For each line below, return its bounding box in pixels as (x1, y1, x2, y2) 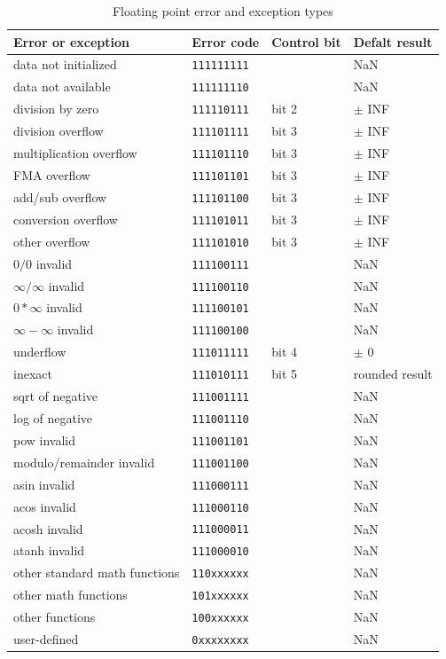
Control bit (271, 32, 341, 51)
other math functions (13, 585, 128, 604)
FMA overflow (13, 166, 90, 184)
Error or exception (13, 32, 130, 51)
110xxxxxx (192, 568, 249, 581)
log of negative (13, 408, 93, 427)
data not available (13, 77, 111, 96)
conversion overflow (13, 209, 118, 228)
